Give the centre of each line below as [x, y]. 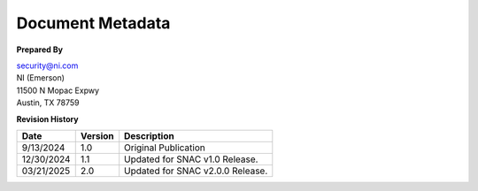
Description [149, 135]
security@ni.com [47, 65]
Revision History [47, 118]
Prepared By [40, 50]
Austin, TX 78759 [48, 103]
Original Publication [165, 148]
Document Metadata [93, 23]
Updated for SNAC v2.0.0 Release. [196, 171]
